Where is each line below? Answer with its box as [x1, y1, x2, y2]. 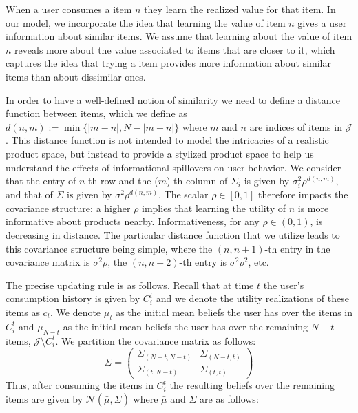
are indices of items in [249, 119, 342, 134]
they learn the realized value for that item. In [144, 2, 336, 16]
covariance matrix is [6, 255, 90, 269]
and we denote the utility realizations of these [156, 291, 349, 306]
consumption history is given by [6, 291, 140, 306]
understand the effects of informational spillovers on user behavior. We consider [6, 160, 341, 174]
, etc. [248, 255, 269, 269]
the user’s [263, 277, 304, 292]
